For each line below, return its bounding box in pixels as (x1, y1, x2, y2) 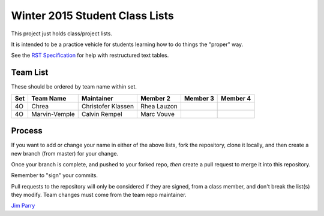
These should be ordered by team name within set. (11, 83, 137, 90)
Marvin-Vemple (31, 109, 75, 118)
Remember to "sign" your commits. (11, 172, 98, 179)
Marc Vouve (140, 109, 175, 118)
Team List (11, 68, 49, 78)
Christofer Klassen (81, 102, 134, 110)
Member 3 (184, 94, 214, 102)
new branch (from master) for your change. (11, 150, 119, 157)
